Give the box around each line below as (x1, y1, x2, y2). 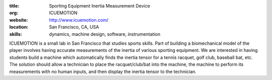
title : (9, 3, 20, 9)
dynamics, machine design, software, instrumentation (49, 31, 161, 37)
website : (9, 17, 28, 23)
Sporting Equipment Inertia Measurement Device (49, 3, 151, 9)
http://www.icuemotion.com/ (49, 17, 109, 23)
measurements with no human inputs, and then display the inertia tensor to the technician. (9, 68, 196, 74)
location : (9, 24, 29, 30)
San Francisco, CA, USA (49, 24, 99, 30)
